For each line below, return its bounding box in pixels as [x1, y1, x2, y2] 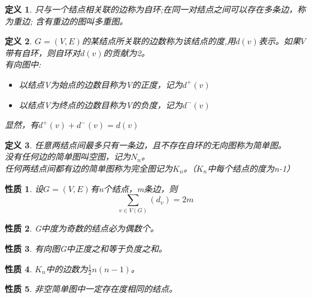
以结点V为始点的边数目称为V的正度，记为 [19, 78, 183, 90]
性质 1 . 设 [5, 182, 43, 194]
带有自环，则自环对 [5, 46, 80, 59]
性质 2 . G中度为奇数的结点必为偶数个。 [5, 222, 159, 235]
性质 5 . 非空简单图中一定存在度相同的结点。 [5, 282, 177, 295]
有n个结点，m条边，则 [90, 182, 178, 194]
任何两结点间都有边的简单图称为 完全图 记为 [5, 162, 172, 174]
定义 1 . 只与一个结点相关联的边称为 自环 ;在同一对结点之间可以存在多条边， [5, 3, 298, 15]
